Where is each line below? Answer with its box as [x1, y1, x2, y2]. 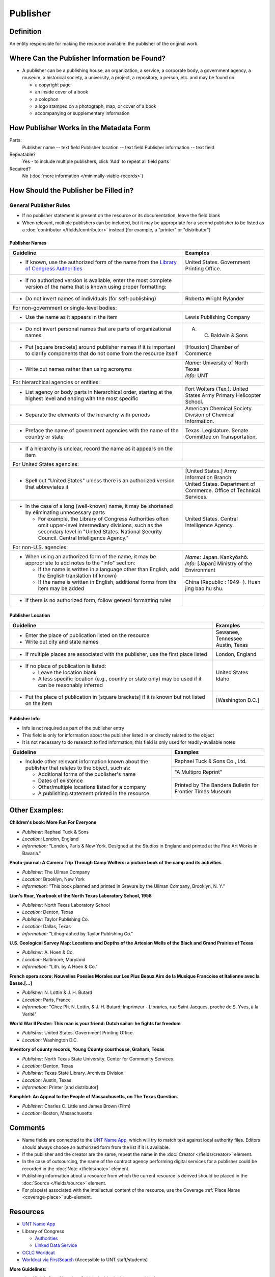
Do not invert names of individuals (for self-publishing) [25, 295, 156, 302]
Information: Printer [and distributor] [22, 1084, 99, 1091]
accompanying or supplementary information [35, 110, 130, 116]
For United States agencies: [12, 460, 79, 467]
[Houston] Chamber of [185, 343, 239, 350]
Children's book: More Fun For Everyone [9, 819, 97, 825]
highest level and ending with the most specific [25, 395, 139, 402]
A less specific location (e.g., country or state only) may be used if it [38, 675, 202, 682]
